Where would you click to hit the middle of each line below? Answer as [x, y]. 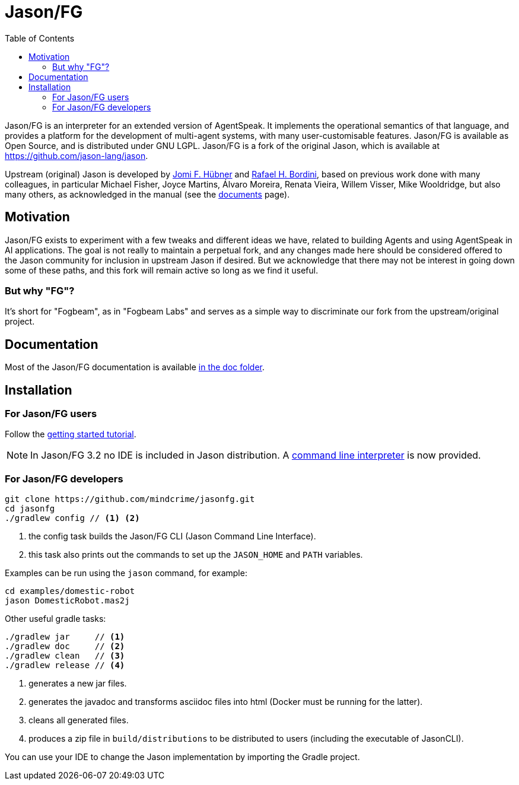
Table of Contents [40, 38]
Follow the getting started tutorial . [71, 434]
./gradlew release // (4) [65, 665]
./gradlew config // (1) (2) [72, 518]
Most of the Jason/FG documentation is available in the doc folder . [135, 367]
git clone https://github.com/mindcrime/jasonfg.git [130, 499]
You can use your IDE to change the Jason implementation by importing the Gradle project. [182, 757]
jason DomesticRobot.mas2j [67, 601]
